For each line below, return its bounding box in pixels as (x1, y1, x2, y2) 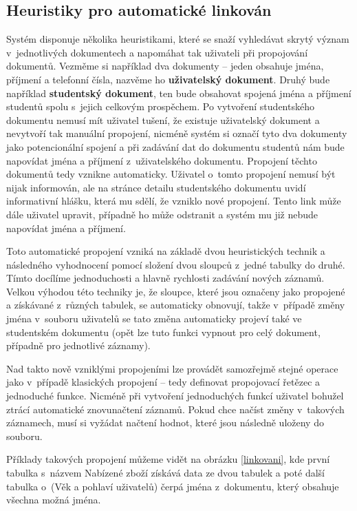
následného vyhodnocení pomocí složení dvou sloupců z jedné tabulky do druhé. (6, 257, 345, 271)
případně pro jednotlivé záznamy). (6, 338, 151, 353)
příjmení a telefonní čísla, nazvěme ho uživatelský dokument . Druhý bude (6, 72, 330, 86)
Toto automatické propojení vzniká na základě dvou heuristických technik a (6, 244, 325, 258)
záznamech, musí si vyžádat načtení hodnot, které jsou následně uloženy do (6, 415, 324, 430)
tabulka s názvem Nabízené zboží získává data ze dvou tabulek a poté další (6, 466, 325, 480)
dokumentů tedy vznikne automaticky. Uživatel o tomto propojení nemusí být (6, 167, 336, 181)
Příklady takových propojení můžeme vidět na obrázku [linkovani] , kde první (6, 452, 330, 466)
